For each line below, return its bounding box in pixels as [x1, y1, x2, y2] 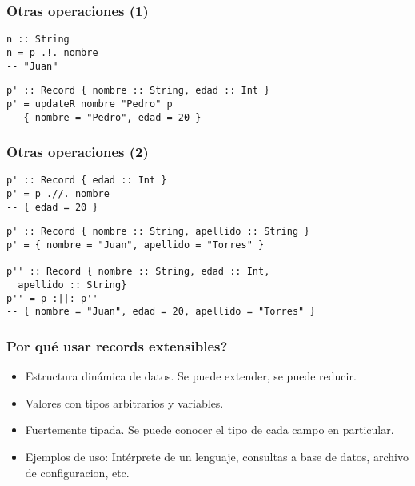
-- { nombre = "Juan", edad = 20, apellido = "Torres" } [6, 306, 316, 318]
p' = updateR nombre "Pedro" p [6, 98, 173, 110]
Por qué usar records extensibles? [6, 335, 228, 355]
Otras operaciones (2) [6, 142, 149, 162]
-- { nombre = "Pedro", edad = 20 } [6, 111, 202, 123]
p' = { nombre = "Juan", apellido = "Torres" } [6, 239, 265, 251]
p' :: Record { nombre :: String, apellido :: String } [6, 226, 310, 238]
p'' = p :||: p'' [6, 292, 98, 304]
